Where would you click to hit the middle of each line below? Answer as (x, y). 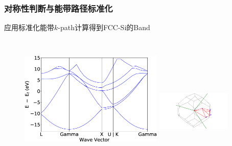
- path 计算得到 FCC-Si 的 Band (104, 27)
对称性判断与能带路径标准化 (59, 8)
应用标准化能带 (29, 27)
